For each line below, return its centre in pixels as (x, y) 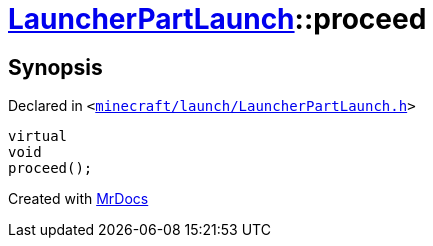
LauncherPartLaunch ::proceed (217, 19)
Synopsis (55, 67)
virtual (38, 136)
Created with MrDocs (78, 199)
